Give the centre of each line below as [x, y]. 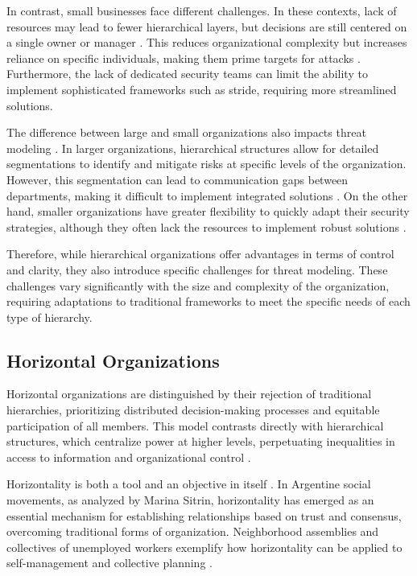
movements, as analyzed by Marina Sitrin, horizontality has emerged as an [190, 500]
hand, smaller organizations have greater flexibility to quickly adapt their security [208, 211]
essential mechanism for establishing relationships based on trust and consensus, [204, 515]
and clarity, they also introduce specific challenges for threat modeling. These [197, 269]
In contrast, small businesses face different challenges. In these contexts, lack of [202, 10]
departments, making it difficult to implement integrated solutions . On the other [207, 195]
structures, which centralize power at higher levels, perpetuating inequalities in [201, 441]
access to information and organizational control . [129, 457]
